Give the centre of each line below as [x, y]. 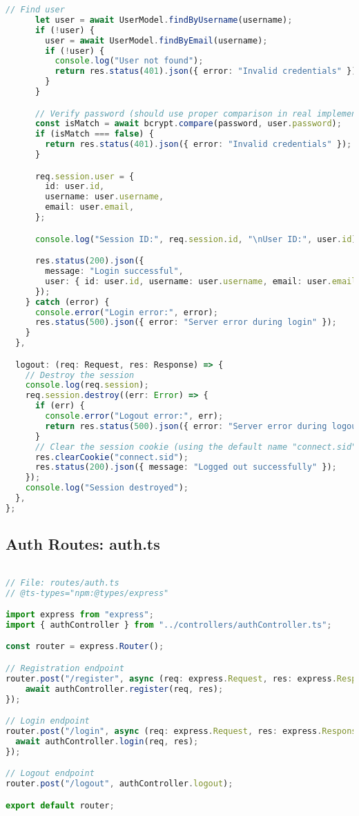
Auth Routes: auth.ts [83, 544]
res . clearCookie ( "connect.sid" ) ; [111, 457]
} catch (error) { [67, 302]
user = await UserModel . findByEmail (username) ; [156, 40]
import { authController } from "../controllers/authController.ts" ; [169, 625]
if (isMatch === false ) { [94, 134]
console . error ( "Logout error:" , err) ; [134, 416]
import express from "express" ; [80, 615]
